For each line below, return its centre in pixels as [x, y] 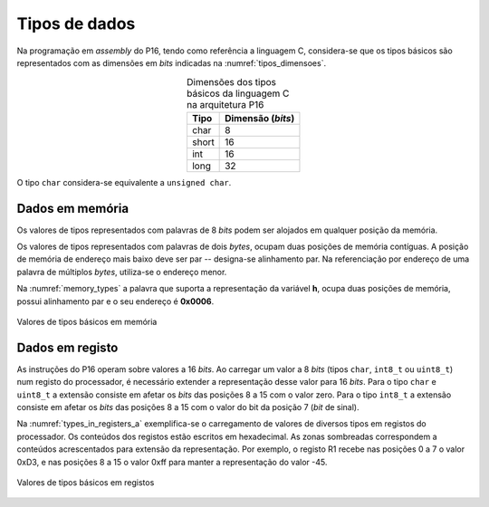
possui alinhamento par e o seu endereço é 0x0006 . [115, 301]
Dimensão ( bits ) [260, 118]
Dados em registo [67, 347]
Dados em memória [73, 208]
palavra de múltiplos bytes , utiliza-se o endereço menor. [122, 272]
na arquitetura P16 [225, 104]
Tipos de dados [76, 24]
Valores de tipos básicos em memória [87, 321]
